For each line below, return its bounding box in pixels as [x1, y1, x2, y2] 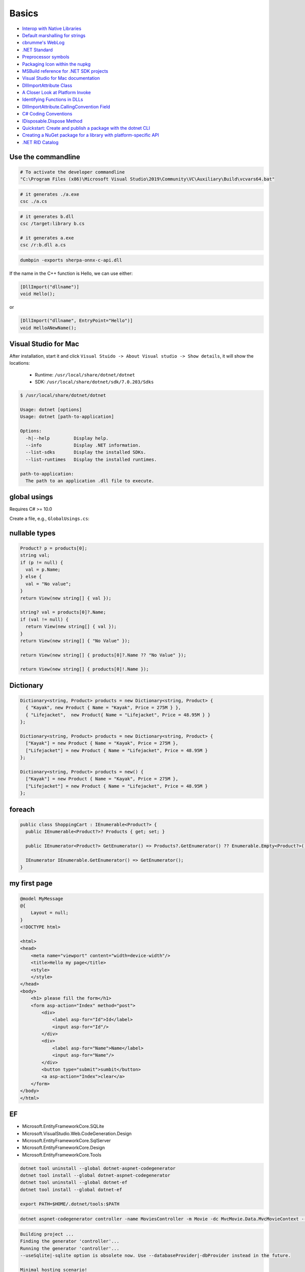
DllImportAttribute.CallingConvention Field [22, 103, 110, 109]
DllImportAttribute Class [22, 82, 72, 89]
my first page [9, 879, 53, 888]
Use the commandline [9, 153, 80, 161]
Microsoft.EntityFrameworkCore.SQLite [22, 1123, 104, 1130]
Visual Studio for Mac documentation [22, 75, 100, 81]
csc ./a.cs [20, 198, 47, 205]
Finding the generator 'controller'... [20, 1238, 119, 1244]
